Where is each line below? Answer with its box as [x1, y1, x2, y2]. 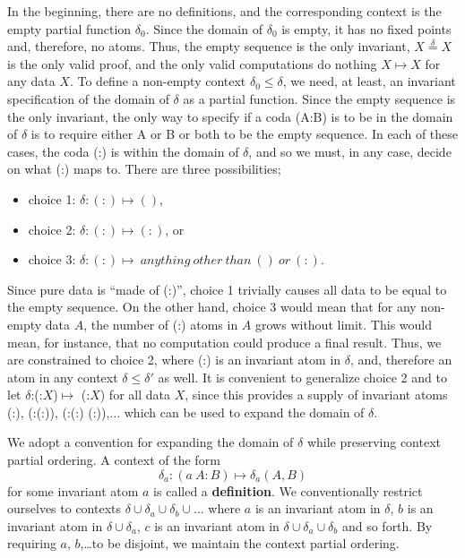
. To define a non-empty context [69, 72, 246, 90]
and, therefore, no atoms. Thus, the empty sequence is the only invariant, [7, 37, 410, 56]
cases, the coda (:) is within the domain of [7, 142, 239, 160]
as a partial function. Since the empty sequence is [183, 89, 456, 107]
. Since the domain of [145, 19, 263, 38]
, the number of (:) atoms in [83, 314, 238, 333]
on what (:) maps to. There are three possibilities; [7, 159, 281, 178]
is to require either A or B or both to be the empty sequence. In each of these [30, 124, 458, 143]
